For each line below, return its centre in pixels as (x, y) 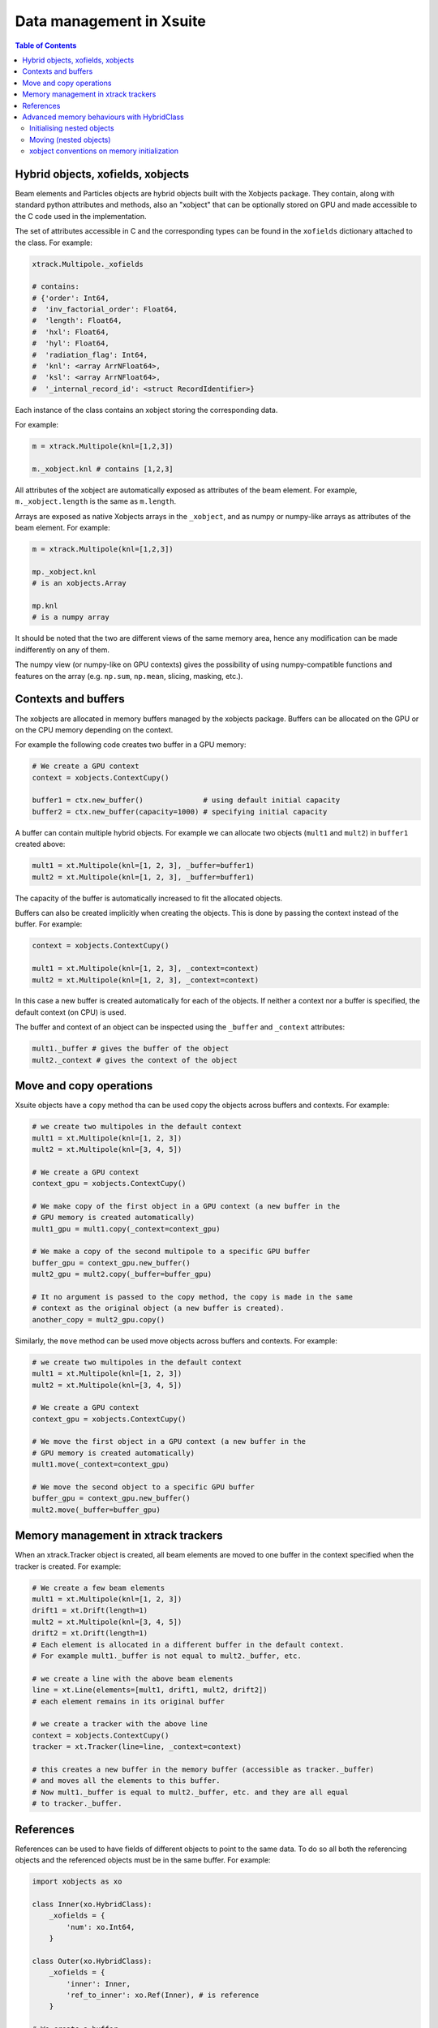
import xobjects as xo (77, 1881)
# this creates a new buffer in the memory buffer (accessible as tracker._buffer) (203, 1769)
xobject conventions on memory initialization (104, 151)
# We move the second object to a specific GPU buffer (143, 1487)
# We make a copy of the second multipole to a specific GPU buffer (171, 1252)
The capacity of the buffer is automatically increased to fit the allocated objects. (149, 898)
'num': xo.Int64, (101, 1927)
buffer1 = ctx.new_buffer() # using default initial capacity (186, 800)
